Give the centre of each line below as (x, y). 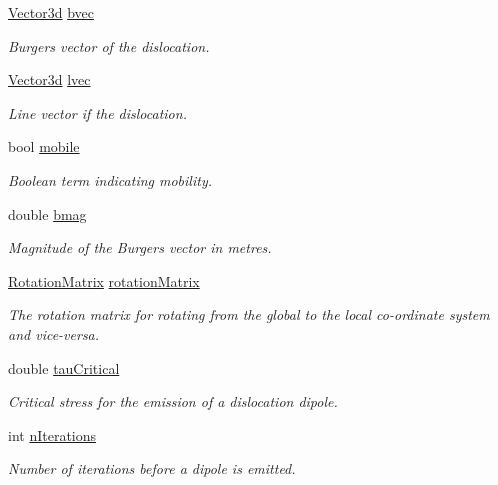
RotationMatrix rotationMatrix (104, 280)
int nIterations (52, 434)
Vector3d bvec (51, 12)
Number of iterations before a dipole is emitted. (152, 468)
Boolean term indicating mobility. (110, 179)
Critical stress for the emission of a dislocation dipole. (173, 401)
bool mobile (44, 146)
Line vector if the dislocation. (97, 112)
